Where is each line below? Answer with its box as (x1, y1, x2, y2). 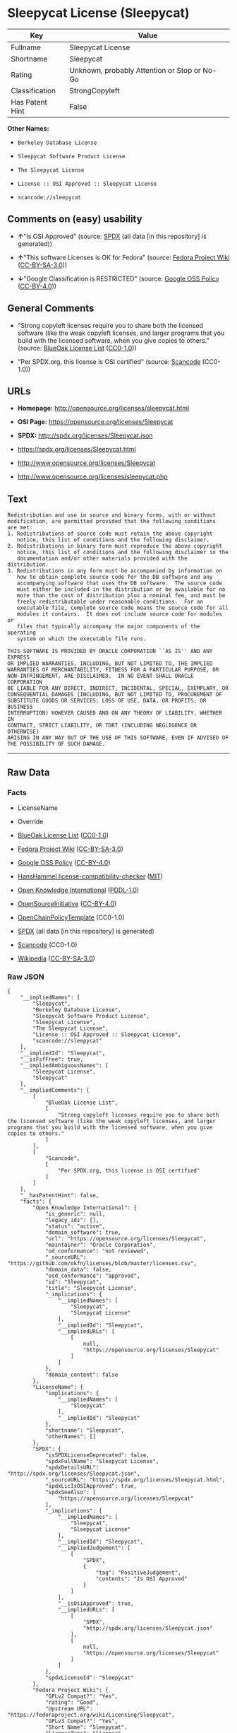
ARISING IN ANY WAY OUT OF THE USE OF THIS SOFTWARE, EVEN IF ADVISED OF (7, 734, 229, 741)
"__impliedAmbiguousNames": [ (20, 1062, 109, 1069)
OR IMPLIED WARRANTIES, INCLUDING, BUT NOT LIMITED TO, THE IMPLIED (7, 660, 213, 667)
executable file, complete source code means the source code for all (16, 604, 229, 612)
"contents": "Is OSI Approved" (95, 1575, 188, 1582)
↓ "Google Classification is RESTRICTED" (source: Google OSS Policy (17, 274, 220, 283)
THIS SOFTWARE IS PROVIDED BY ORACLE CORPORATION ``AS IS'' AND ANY (7, 648, 213, 655)
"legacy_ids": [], (44, 1217, 99, 1224)
